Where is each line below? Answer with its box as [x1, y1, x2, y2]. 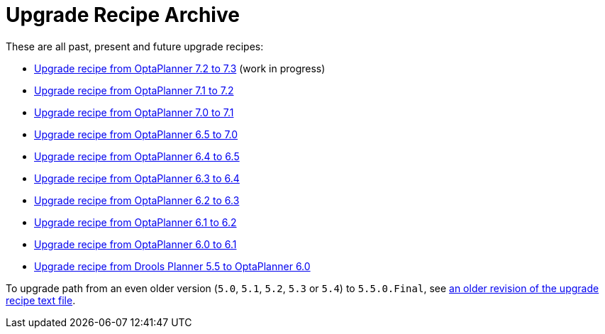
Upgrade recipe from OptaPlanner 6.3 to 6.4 [34, 172, 240, 184]
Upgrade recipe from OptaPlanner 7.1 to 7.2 [34, 84, 234, 96]
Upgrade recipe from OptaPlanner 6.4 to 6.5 [34, 150, 240, 162]
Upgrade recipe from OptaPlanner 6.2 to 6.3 [34, 194, 240, 206]
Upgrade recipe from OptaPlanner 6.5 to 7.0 [34, 128, 238, 140]
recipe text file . [6, 294, 76, 306]
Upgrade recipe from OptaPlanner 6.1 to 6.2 [34, 216, 237, 228]
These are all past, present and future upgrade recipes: [6, 40, 264, 52]
